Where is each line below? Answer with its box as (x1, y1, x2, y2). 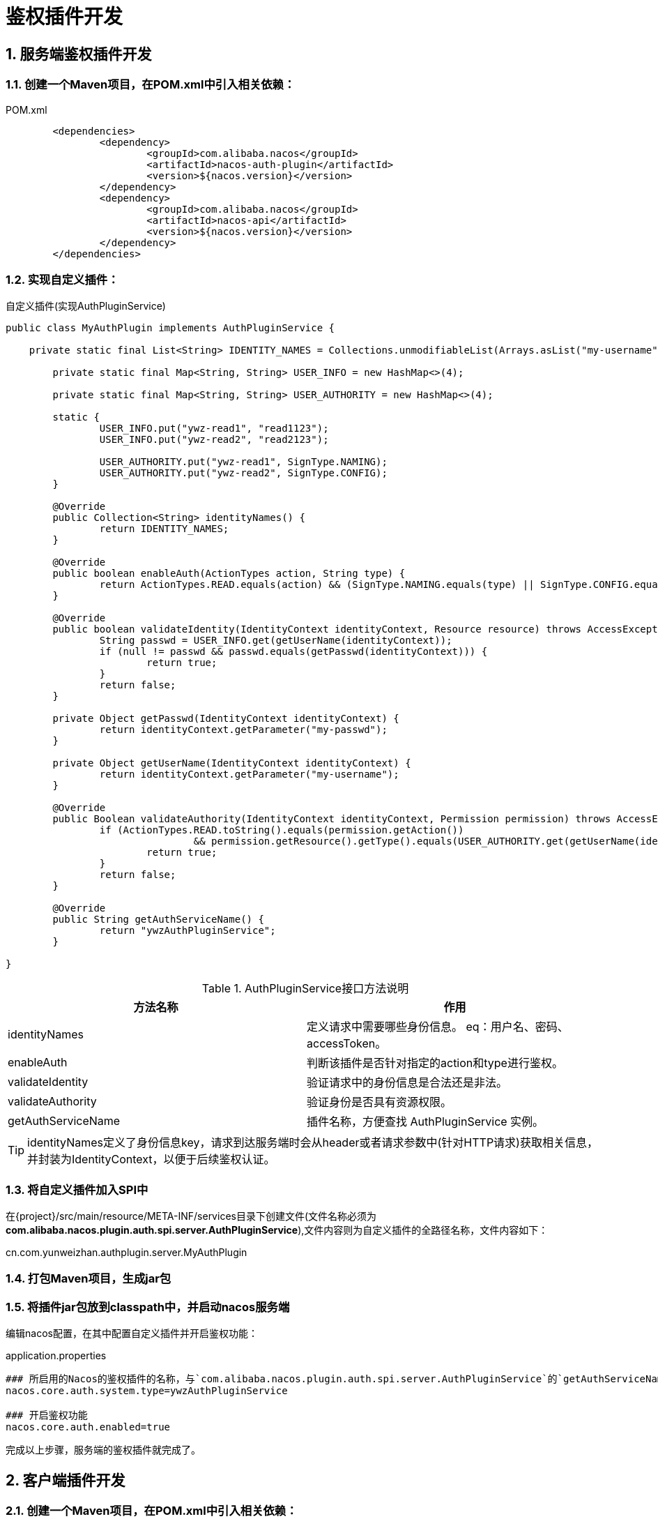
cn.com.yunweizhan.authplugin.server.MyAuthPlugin (6, 1246, 247, 1259)
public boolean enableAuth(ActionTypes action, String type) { (52, 568, 406, 580)
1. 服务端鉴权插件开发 (6, 45, 152, 63)
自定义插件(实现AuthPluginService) (6, 300, 166, 312)
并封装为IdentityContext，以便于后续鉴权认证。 (27, 1152, 275, 1167)
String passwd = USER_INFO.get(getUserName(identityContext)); (99, 635, 452, 647)
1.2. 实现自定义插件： (6, 272, 119, 287)
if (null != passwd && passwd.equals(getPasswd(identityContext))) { (99, 646, 488, 658)
